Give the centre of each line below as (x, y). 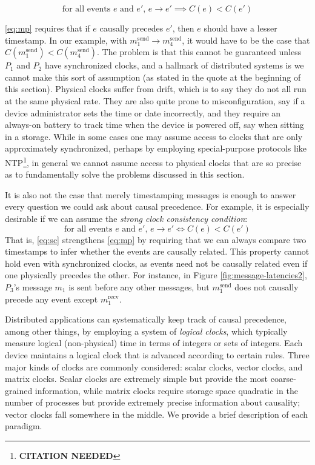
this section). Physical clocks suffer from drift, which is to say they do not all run (156, 89)
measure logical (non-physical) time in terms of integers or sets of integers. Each (154, 343)
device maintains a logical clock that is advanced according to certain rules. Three (157, 354)
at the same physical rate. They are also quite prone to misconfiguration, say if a (155, 100)
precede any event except (51, 299)
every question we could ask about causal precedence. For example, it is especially (157, 206)
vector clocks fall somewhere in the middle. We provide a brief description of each (157, 414)
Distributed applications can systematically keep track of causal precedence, (146, 319)
